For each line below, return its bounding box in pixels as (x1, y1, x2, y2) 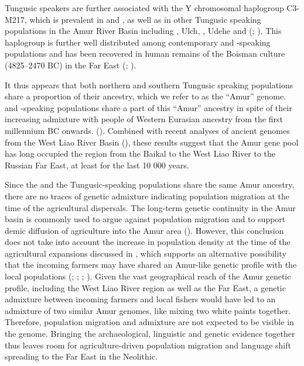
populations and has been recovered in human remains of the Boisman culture (5, 47, 285, 60)
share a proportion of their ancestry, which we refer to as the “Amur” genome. (5, 90, 286, 102)
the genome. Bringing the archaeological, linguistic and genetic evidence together (5, 327, 295, 340)
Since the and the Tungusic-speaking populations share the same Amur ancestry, (5, 178, 295, 191)
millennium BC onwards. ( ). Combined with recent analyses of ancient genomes (5, 124, 290, 136)
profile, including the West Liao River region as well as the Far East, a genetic (5, 281, 286, 294)
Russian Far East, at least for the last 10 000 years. (5, 158, 189, 171)
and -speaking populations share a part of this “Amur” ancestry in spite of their (5, 101, 292, 113)
